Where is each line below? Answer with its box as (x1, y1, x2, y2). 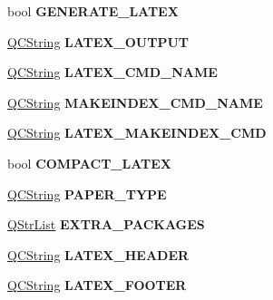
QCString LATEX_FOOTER (7, 276, 187, 295)
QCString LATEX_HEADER (7, 245, 190, 264)
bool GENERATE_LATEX (7, 2, 179, 20)
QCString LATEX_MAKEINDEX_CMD (7, 123, 267, 142)
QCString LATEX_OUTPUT (7, 32, 189, 51)
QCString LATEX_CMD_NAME (7, 63, 218, 82)
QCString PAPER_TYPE (7, 184, 167, 203)
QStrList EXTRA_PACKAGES (7, 215, 205, 234)
